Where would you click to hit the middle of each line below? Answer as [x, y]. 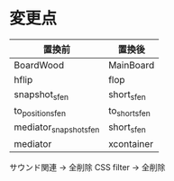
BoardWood [39, 65]
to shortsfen [129, 112]
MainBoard [131, 65]
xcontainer [131, 143]
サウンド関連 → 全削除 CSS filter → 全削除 [87, 167]
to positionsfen [40, 112]
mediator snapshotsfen [57, 128]
